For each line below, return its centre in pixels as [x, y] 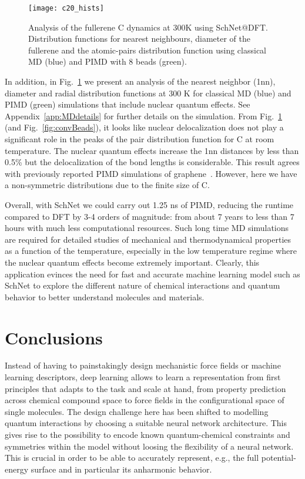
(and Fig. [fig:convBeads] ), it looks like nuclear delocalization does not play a [144, 127]
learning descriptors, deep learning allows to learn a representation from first [143, 377]
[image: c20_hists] [66, 8]
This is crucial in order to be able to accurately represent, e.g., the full [132, 458]
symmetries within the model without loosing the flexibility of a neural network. [149, 446]
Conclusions [54, 337]
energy [17, 469]
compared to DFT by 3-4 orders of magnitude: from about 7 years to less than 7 [150, 216]
